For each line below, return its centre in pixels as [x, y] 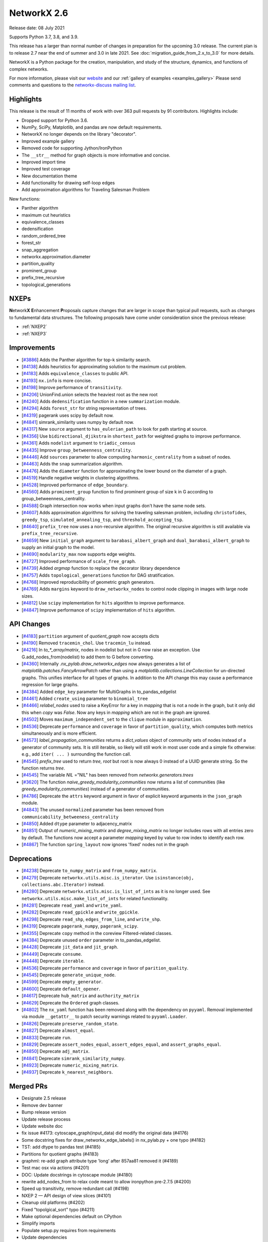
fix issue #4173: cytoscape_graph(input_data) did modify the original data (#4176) [105, 1133]
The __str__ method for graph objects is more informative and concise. [96, 155]
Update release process [46, 1119]
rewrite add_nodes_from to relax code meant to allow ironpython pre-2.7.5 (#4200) [106, 1182]
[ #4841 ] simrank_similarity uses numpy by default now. [78, 422]
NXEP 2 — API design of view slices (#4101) [67, 1195]
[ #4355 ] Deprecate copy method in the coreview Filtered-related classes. [97, 933]
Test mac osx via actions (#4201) [55, 1168]
